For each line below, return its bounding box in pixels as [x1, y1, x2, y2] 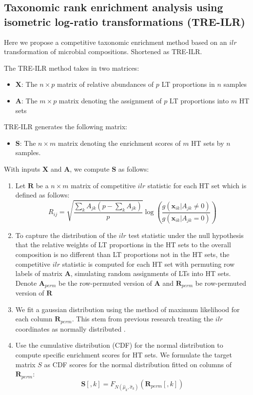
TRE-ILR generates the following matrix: [4, 121, 127, 132]
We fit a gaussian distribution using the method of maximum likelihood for [15, 304, 240, 314]
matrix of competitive [71, 180, 136, 190]
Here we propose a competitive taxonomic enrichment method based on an [4, 37, 227, 47]
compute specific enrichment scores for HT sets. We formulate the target [15, 350, 233, 360]
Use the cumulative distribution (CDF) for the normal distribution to [15, 340, 223, 350]
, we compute [70, 163, 110, 174]
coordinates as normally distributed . [15, 323, 126, 334]
